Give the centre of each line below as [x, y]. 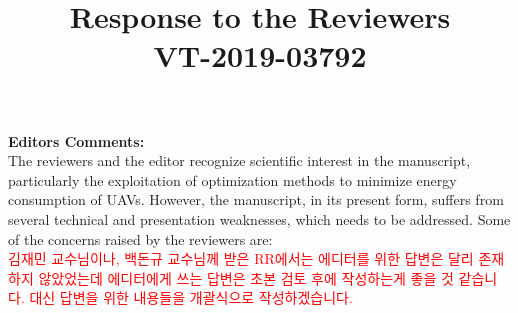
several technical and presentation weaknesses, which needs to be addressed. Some [259, 218]
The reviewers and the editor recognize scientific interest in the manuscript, [239, 160]
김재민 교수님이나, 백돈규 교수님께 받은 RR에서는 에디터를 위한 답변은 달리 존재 [256, 258]
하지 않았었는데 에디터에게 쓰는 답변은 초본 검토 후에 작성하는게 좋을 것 [231, 277]
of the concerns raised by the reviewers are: [140, 238]
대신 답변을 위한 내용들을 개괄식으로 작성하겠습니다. [191, 297]
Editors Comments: [76, 140]
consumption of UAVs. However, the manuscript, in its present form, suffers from [256, 199]
